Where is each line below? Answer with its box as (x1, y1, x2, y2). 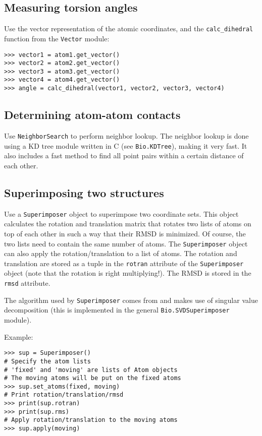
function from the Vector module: (4, 33, 110, 43)
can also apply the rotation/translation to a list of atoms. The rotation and (4, 248, 237, 259)
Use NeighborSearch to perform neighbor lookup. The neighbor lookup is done (4, 131, 249, 141)
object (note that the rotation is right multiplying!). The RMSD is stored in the (4, 268, 251, 278)
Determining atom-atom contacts (4, 107, 181, 122)
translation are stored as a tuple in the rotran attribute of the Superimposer (4, 258, 244, 268)
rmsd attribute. (4, 278, 50, 288)
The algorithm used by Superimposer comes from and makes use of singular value (4, 294, 258, 305)
